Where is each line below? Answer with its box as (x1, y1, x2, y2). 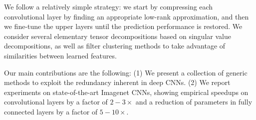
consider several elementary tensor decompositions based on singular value (4, 30, 231, 41)
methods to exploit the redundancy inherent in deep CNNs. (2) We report (4, 77, 231, 87)
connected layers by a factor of (4, 106, 98, 116)
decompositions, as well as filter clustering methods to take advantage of (4, 40, 226, 51)
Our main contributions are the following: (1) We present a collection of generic (4, 67, 248, 77)
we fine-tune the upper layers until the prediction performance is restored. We (4, 21, 243, 31)
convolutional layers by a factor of (4, 96, 108, 107)
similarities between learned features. (4, 50, 117, 60)
